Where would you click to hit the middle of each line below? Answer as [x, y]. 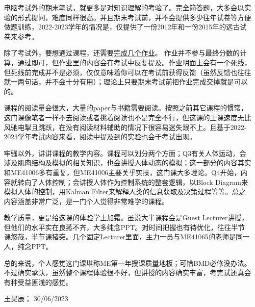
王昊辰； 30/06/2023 [36, 298]
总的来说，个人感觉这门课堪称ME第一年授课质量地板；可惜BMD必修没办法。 [127, 263]
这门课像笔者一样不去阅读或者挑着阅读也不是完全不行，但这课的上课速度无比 [127, 117]
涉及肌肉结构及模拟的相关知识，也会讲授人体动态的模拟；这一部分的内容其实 [127, 163]
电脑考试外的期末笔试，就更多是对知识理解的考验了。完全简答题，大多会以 [124, 7]
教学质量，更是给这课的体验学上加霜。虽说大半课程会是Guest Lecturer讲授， [126, 217]
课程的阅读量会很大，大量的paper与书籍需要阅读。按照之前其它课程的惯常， [126, 108]
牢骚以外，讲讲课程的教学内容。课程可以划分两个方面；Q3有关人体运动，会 [125, 153]
